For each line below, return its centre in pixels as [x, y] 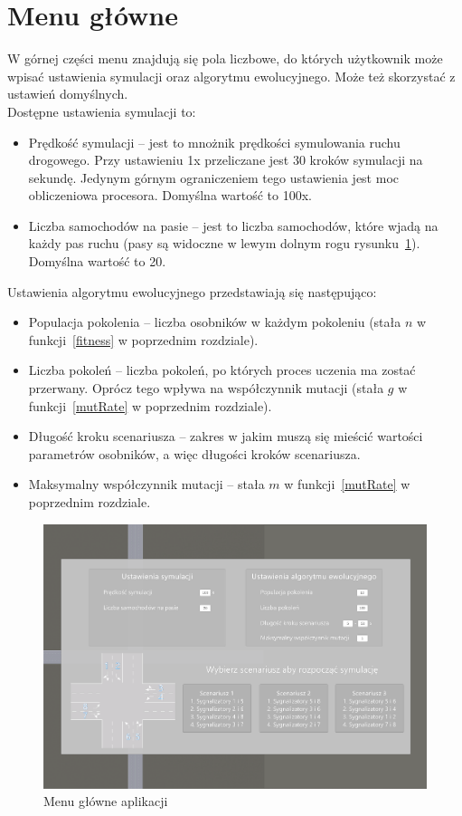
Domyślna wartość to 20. [97, 261]
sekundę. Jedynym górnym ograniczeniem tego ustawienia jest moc [213, 177]
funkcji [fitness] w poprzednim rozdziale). [143, 339]
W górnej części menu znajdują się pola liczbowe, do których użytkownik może [225, 58]
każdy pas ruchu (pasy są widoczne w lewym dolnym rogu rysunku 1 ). [224, 243]
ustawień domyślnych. [68, 94]
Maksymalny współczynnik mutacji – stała [146, 484]
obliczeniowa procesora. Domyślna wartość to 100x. [170, 195]
